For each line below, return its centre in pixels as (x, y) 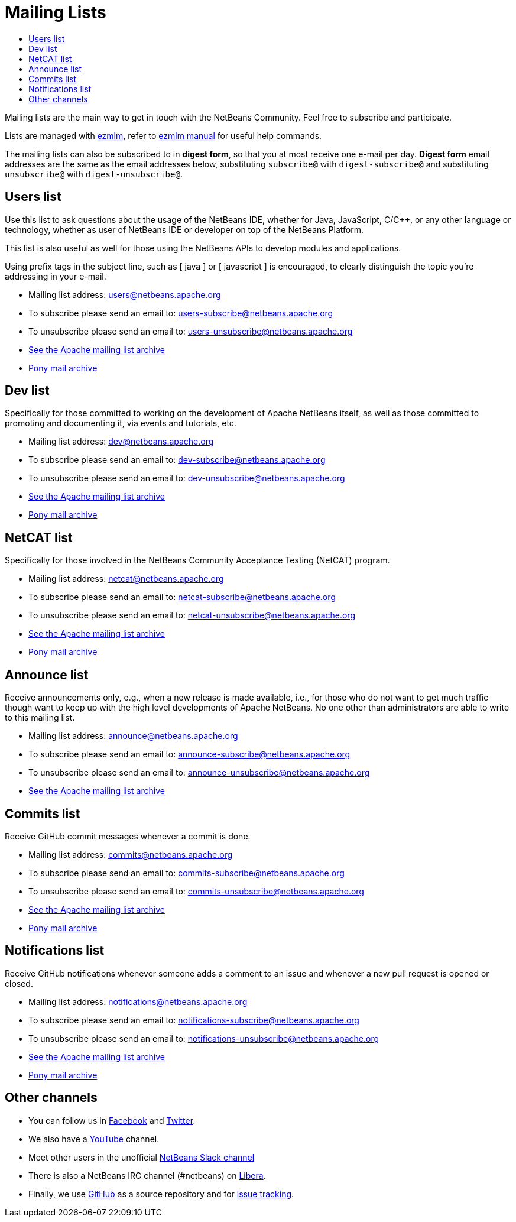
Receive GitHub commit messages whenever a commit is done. (128, 836)
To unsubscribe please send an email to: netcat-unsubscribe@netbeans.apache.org (192, 615)
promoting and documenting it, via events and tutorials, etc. (121, 423)
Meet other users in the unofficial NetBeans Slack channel (142, 1157)
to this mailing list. (40, 718)
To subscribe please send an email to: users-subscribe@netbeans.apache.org (181, 313)
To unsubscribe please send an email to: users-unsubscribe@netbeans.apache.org (191, 331)
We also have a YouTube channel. (94, 1139)
